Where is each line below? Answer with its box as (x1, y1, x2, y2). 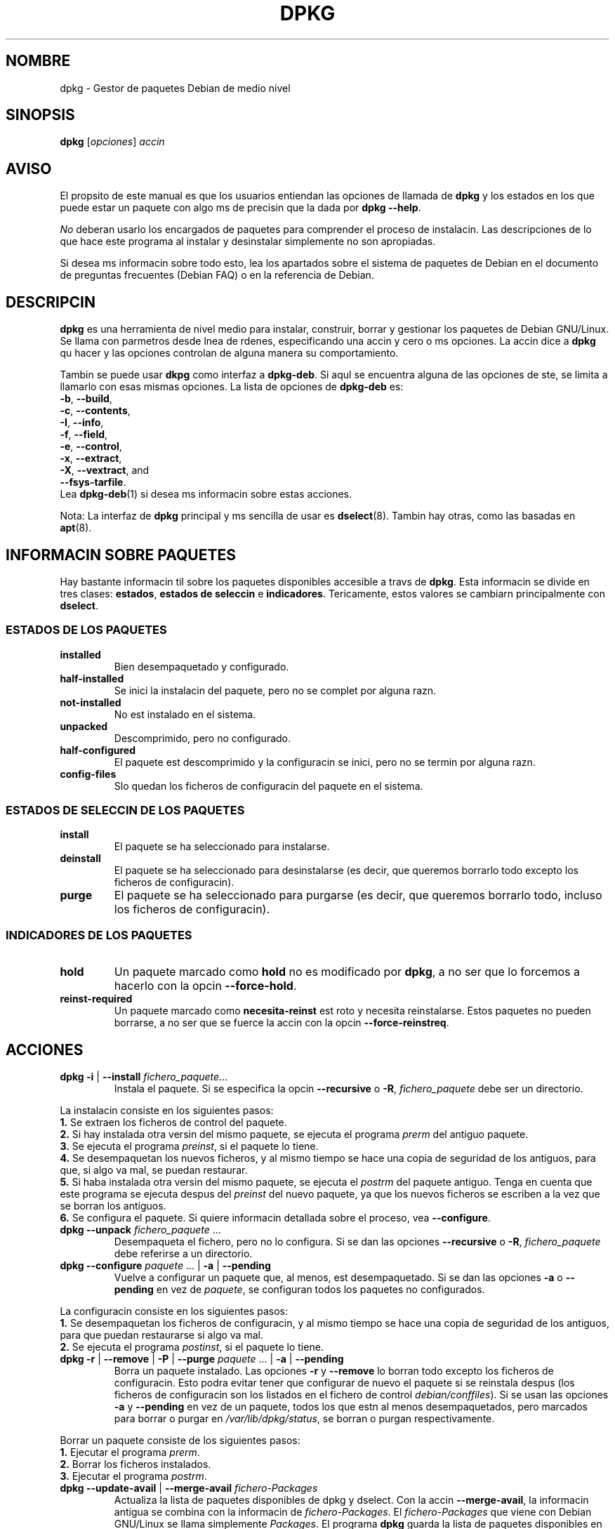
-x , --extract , (60, 452, 122, 465)
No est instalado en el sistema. (114, 708, 256, 720)
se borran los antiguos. (60, 1200, 166, 1212)
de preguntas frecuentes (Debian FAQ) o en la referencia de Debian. (60, 269, 374, 282)
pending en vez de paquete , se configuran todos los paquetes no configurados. (114, 1283, 485, 1296)
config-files (60, 767, 117, 780)
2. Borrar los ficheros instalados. (60, 1458, 211, 1471)
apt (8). (60, 522, 92, 534)
